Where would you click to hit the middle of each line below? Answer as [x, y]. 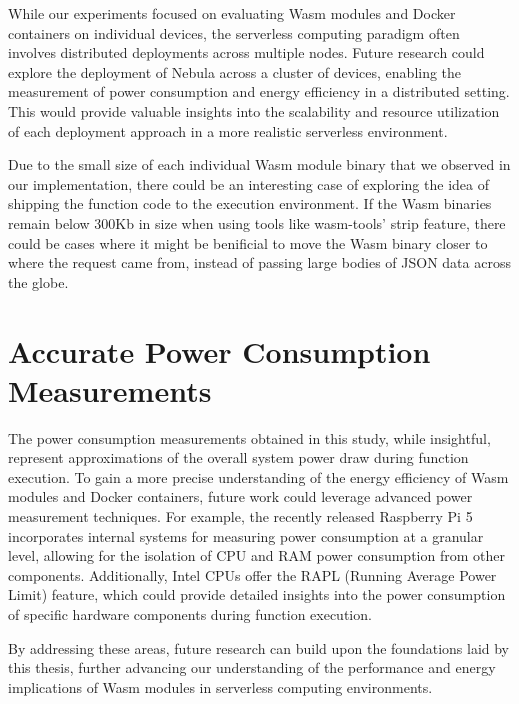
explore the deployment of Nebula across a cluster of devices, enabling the [235, 71]
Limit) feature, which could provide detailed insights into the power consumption [257, 594]
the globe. [38, 281]
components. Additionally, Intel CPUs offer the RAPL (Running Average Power [252, 574]
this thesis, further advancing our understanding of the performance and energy [252, 667]
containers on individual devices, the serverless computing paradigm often [234, 32]
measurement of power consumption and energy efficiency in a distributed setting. [259, 91]
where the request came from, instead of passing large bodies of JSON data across [259, 262]
